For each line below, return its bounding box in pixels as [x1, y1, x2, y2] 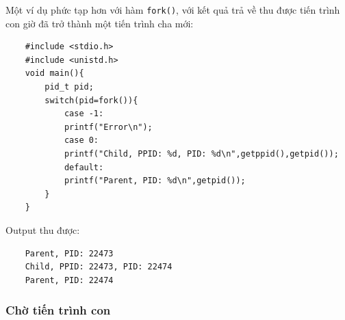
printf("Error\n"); [64, 122, 153, 132]
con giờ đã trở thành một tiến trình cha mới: [5, 16, 194, 30]
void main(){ [25, 68, 84, 79]
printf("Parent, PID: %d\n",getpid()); [64, 176, 246, 186]
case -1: [64, 109, 104, 119]
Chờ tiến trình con [5, 302, 111, 319]
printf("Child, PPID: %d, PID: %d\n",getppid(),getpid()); [64, 149, 339, 159]
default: [64, 162, 104, 172]
